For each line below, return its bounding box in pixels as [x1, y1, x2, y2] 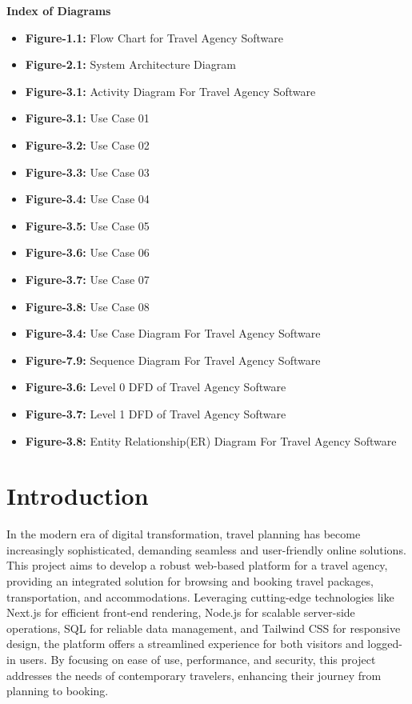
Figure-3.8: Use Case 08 [25, 298, 150, 314]
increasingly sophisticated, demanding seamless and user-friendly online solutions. [6, 541, 406, 558]
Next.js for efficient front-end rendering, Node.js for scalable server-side [6, 604, 355, 621]
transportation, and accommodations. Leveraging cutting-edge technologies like [6, 588, 394, 605]
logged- [367, 635, 402, 652]
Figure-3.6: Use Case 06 [25, 244, 150, 261]
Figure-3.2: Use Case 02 [25, 136, 150, 153]
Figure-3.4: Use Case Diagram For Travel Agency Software [25, 325, 321, 342]
